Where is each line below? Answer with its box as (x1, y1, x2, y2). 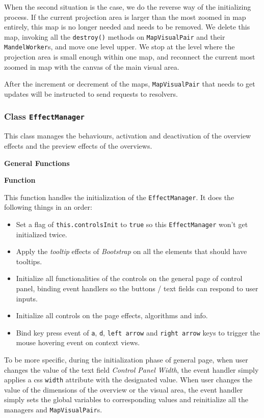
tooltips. (16, 256, 42, 266)
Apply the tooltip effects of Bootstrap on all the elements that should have (16, 246, 247, 257)
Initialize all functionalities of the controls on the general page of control (16, 273, 243, 284)
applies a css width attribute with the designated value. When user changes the (4, 374, 253, 385)
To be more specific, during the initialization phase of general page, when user (4, 354, 248, 365)
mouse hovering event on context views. (16, 337, 140, 348)
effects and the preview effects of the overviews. (4, 140, 152, 151)
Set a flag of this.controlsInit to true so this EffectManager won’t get (16, 218, 248, 229)
